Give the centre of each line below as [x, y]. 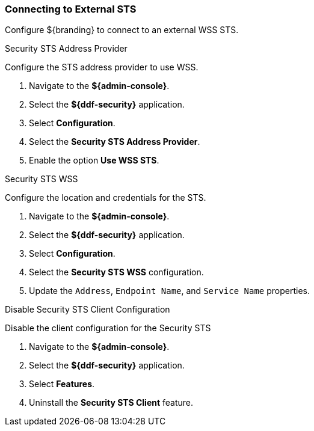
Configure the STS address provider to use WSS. [102, 67]
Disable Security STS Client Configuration [88, 310]
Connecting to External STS [71, 9]
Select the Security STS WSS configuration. [116, 272]
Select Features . [62, 384]
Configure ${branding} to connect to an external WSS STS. [122, 30]
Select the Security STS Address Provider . [115, 142]
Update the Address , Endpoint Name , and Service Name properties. [170, 291]
